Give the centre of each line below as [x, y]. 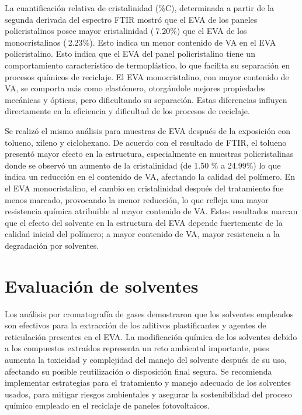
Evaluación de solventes [102, 285]
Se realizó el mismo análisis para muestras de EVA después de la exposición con [147, 130]
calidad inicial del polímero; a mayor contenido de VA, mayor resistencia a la [142, 234]
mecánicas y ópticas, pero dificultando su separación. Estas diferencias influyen [146, 99]
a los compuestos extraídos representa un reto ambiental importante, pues [137, 348]
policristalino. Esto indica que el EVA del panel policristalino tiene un [130, 54]
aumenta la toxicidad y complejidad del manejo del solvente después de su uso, [146, 359]
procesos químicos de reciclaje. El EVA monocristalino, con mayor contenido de [147, 76]
